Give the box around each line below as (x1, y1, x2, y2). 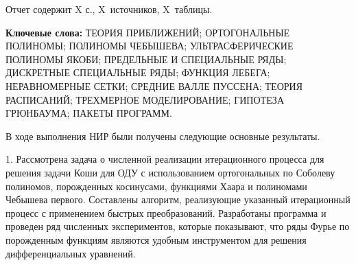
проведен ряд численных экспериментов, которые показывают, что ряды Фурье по (5, 219, 350, 233)
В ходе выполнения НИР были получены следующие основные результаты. (5, 128, 320, 143)
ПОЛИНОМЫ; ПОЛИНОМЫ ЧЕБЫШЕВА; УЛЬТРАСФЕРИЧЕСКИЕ (5, 38, 294, 53)
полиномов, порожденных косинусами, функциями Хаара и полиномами (5, 178, 307, 193)
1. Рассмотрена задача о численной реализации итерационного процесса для (5, 152, 324, 166)
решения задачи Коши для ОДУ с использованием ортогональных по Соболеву (5, 165, 335, 179)
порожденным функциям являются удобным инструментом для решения (5, 232, 307, 246)
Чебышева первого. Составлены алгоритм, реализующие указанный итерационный (5, 192, 351, 207)
